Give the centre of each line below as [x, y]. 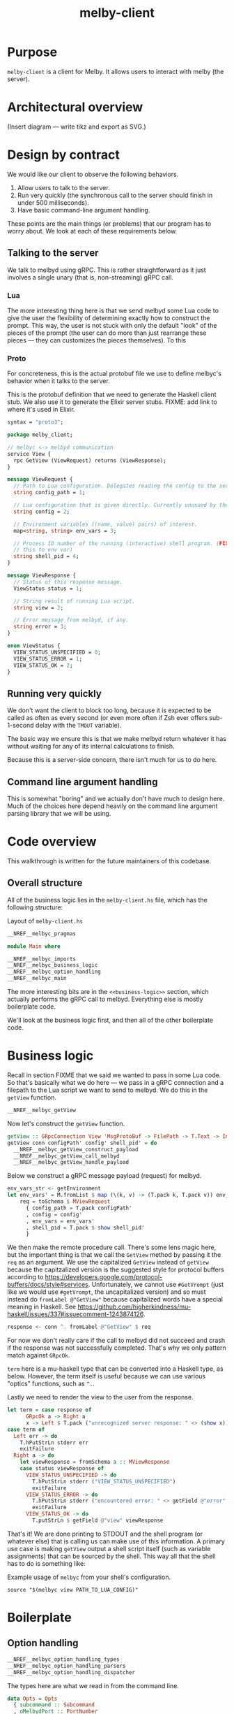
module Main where [34, 946]
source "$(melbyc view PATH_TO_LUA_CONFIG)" [73, 1590]
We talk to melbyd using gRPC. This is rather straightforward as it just [107, 270]
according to [25, 1277]
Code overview [52, 842]
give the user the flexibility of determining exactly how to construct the [109, 318]
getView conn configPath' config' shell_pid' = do [82, 1143]
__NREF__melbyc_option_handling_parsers [67, 1666]
